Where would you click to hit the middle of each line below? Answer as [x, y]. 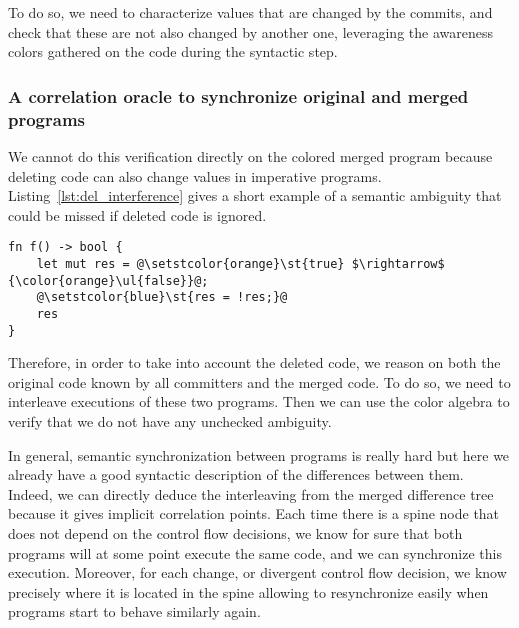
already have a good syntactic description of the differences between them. [236, 474]
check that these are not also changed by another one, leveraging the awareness [250, 31]
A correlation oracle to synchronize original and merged [238, 95]
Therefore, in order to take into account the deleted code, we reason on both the [254, 362]
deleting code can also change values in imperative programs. [195, 175]
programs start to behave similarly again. [134, 611]
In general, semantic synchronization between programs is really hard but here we [259, 454]
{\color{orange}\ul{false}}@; [108, 280]
